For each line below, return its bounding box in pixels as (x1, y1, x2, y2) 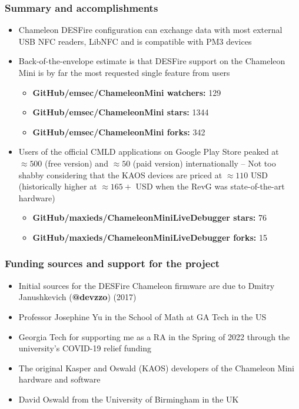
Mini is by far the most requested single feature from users (18, 66, 230, 78)
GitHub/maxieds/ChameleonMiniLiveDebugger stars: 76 (32, 211, 267, 224)
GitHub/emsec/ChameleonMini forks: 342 (32, 125, 205, 138)
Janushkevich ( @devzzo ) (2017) (18, 291, 137, 303)
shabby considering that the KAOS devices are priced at (18, 168, 222, 181)
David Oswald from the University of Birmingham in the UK (18, 393, 239, 405)
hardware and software (18, 373, 101, 385)
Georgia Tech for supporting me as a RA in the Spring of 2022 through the (18, 330, 290, 343)
